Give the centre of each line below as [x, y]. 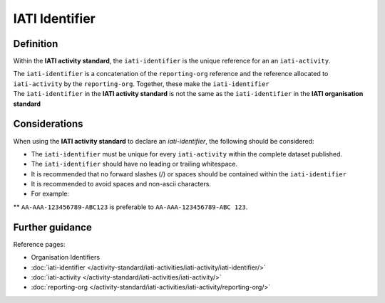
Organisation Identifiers [65, 257]
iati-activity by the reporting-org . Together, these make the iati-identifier [142, 84]
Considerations [48, 124]
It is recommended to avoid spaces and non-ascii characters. [121, 184]
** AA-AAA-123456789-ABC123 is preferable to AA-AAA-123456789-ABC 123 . [130, 207]
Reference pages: [39, 244]
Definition [36, 44]
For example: [50, 194]
